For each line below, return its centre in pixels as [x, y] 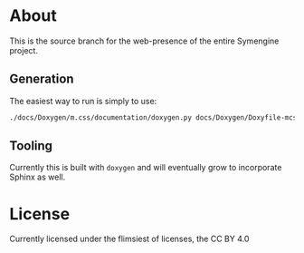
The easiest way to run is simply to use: [83, 101]
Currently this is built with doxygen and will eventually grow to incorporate [146, 168]
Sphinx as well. [38, 177]
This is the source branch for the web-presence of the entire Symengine [144, 41]
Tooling [31, 146]
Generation [42, 79]
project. [24, 50]
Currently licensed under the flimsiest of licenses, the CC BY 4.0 [129, 239]
